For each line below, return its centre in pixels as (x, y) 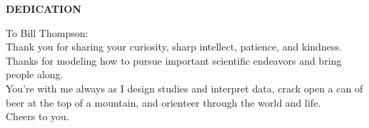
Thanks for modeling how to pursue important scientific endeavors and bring (174, 60)
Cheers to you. (37, 116)
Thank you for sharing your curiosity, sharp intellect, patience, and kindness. (174, 47)
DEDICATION (44, 9)
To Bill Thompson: (47, 32)
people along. (35, 74)
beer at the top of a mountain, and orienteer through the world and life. (163, 102)
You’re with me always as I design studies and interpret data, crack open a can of (184, 88)
